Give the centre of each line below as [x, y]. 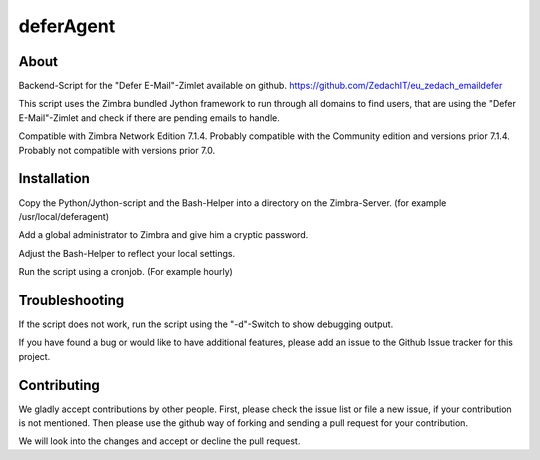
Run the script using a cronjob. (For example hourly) [126, 272]
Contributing [59, 385]
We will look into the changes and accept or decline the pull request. [159, 441]
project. [34, 356]
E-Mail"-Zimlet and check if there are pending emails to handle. [149, 117]
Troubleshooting [71, 300]
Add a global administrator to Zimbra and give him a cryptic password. [163, 235]
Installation [54, 178]
